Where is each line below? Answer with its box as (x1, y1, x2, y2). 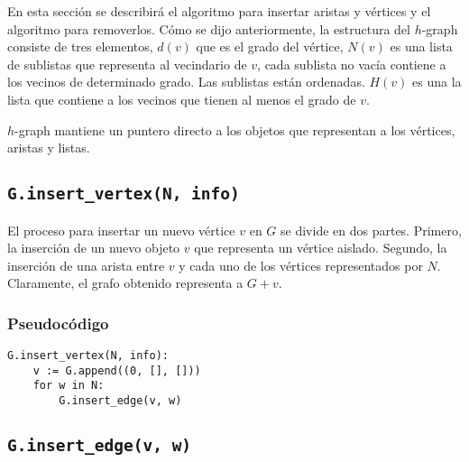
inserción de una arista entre (7, 255, 165, 274)
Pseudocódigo (7, 311, 109, 334)
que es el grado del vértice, (196, 37, 344, 56)
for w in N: (32, 379, 105, 393)
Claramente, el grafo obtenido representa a (7, 273, 244, 292)
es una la (412, 72, 462, 91)
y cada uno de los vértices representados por (179, 255, 423, 274)
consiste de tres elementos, (7, 37, 153, 56)
